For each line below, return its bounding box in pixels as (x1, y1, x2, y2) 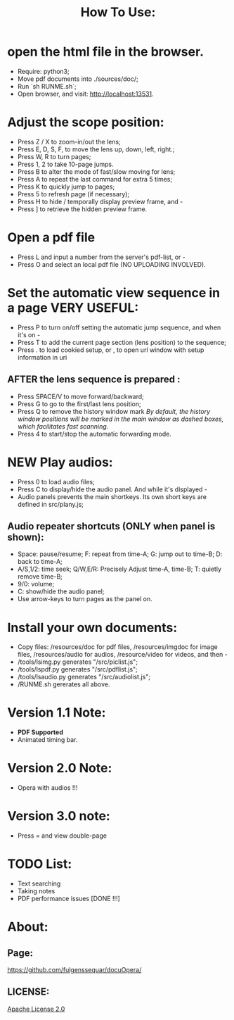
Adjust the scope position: (7, 114, 164, 130)
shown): (7, 531, 44, 543)
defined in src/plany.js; (17, 500, 84, 508)
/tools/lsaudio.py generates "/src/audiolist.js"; (17, 673, 151, 681)
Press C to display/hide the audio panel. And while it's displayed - (17, 485, 208, 493)
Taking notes (17, 887, 56, 895)
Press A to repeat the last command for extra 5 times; (17, 175, 173, 183)
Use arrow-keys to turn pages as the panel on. (17, 595, 152, 603)
